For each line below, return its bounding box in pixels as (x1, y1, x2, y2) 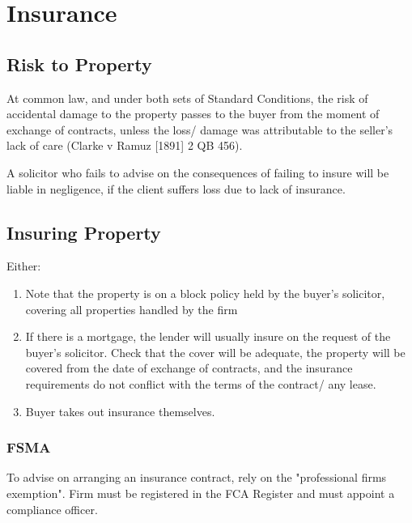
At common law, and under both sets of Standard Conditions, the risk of (6, 89, 368, 106)
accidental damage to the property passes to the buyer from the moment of (6, 105, 380, 122)
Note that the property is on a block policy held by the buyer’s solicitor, (25, 284, 385, 301)
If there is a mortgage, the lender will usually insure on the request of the (25, 328, 391, 345)
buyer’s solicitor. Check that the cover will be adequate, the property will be (25, 343, 406, 360)
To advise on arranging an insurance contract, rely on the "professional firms (6, 469, 387, 486)
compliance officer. (6, 500, 98, 517)
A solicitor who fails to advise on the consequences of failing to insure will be (6, 164, 389, 181)
